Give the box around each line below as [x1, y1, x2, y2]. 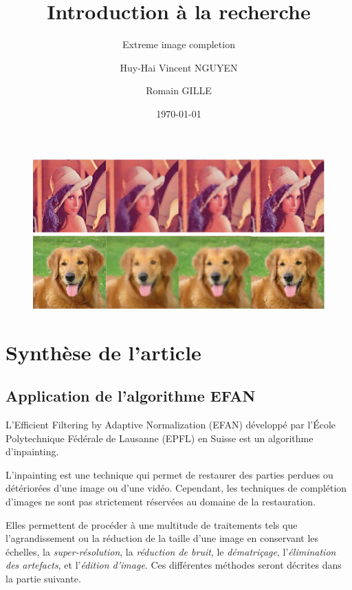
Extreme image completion [122, 37, 235, 52]
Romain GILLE [146, 83, 212, 98]
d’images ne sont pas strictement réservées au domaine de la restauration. [5, 494, 316, 509]
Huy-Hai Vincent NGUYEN [120, 60, 238, 74]
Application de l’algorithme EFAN [5, 385, 256, 406]
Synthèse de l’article [5, 338, 201, 366]
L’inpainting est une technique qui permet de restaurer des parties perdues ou [5, 467, 333, 481]
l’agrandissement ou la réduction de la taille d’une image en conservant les [5, 531, 319, 545]
